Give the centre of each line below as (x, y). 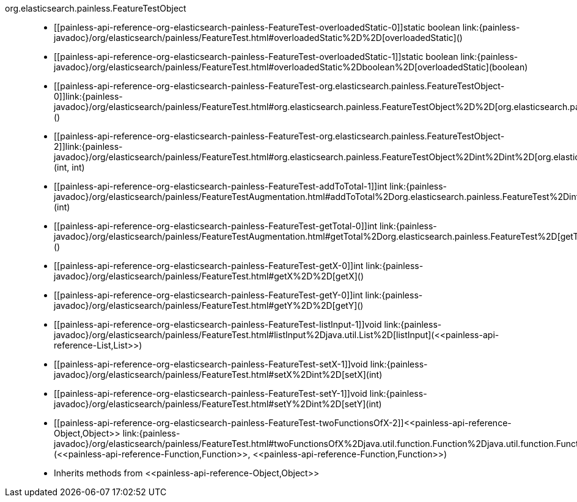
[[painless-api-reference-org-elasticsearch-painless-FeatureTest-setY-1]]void (211, 393)
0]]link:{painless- (88, 96)
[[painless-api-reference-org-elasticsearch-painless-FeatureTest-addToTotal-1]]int (221, 186)
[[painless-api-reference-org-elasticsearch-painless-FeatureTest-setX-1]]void (211, 364)
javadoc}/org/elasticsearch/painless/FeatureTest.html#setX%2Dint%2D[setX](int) (218, 375)
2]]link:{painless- (88, 146)
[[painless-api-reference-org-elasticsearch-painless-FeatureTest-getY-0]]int (208, 295)
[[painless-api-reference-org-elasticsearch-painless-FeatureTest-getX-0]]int (209, 266)
